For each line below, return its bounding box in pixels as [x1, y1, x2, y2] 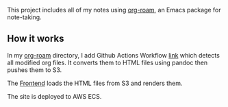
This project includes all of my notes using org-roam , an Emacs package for [7, 6, 221, 14]
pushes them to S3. [7, 65, 62, 74]
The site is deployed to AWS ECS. [7, 92, 102, 100]
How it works [7, 33, 64, 45]
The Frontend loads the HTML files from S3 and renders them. [7, 79, 183, 87]
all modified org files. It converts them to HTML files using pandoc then [7, 58, 208, 67]
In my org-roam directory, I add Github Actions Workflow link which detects [7, 51, 220, 59]
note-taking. [7, 13, 42, 21]
